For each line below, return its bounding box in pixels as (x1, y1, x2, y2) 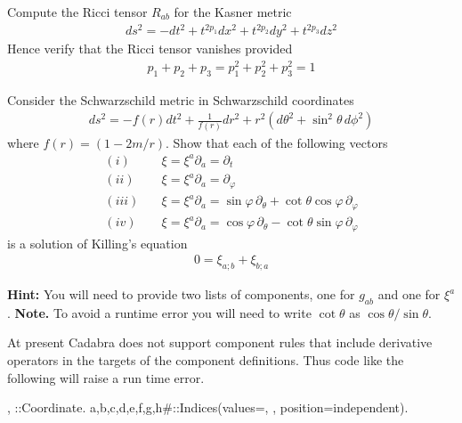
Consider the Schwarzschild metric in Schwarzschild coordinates (7, 90, 354, 109)
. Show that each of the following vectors (166, 133, 388, 151)
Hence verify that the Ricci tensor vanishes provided (7, 39, 293, 58)
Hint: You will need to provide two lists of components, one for (7, 285, 355, 304)
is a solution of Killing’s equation (7, 233, 188, 252)
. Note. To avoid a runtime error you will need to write (7, 303, 312, 321)
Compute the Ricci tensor (7, 3, 148, 20)
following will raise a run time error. (7, 368, 205, 386)
